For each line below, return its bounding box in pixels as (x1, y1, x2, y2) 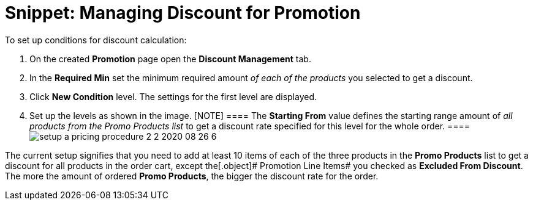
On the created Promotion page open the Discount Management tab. (29, 53, 311, 64)
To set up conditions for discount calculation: (5, 34, 187, 45)
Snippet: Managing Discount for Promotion (5, 2, 361, 23)
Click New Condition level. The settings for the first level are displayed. (29, 91, 317, 102)
